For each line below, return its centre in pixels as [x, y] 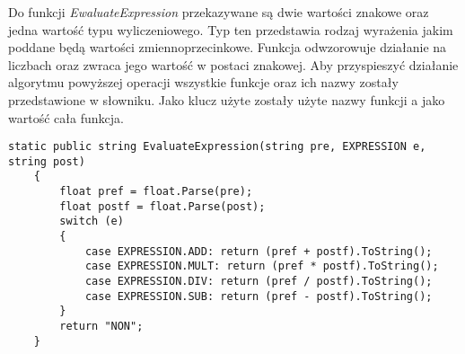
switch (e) [92, 221]
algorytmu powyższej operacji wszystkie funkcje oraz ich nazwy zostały [203, 82]
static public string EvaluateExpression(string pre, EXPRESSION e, [217, 147]
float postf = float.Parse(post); [162, 206]
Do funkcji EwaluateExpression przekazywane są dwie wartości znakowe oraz [219, 12]
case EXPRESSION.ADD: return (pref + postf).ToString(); [259, 251]
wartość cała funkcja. [66, 117]
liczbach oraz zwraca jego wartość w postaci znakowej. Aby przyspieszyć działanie [233, 64]
